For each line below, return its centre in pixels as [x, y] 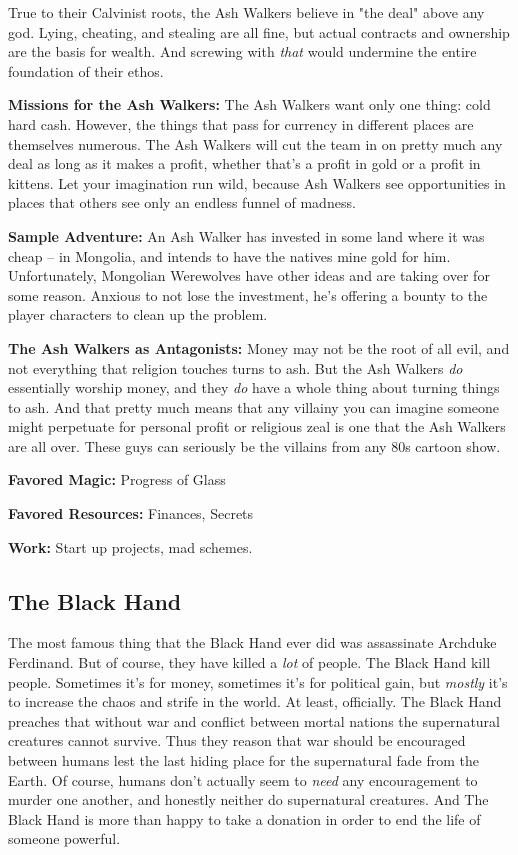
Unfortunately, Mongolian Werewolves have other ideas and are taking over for [249, 275]
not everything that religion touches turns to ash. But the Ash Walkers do [235, 367]
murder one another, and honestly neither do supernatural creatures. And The [248, 799]
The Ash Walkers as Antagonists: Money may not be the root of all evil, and [259, 347]
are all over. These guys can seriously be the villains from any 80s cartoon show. [254, 445]
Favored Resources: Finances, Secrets [131, 513]
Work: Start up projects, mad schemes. [130, 546]
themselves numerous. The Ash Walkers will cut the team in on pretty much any [255, 143]
